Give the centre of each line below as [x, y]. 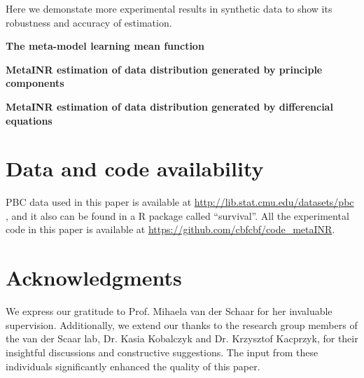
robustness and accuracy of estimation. [89, 22]
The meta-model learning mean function [105, 46]
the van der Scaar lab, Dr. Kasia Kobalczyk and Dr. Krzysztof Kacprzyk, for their [182, 338]
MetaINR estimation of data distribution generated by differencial [169, 106]
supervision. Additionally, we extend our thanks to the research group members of [182, 324]
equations [29, 120]
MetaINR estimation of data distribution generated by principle [164, 69]
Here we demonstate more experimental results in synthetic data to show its [169, 8]
